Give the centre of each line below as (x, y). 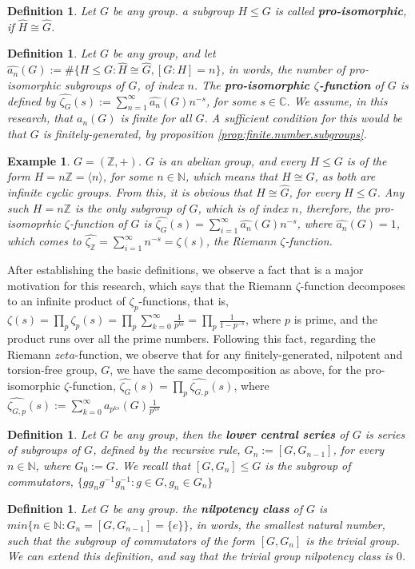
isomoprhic (34, 223)
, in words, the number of (283, 69)
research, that (40, 118)
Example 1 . (39, 160)
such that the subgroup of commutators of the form (131, 540)
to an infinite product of (66, 301)
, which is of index (243, 207)
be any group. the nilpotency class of (207, 509)
